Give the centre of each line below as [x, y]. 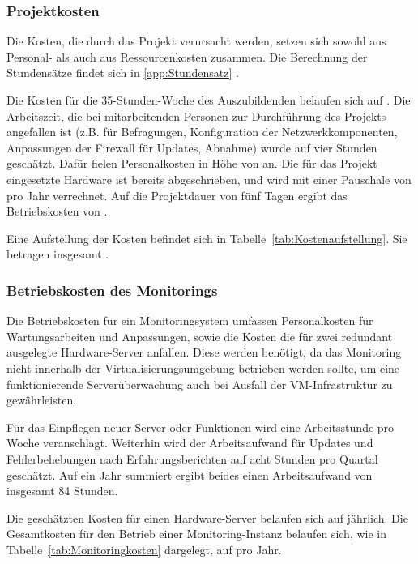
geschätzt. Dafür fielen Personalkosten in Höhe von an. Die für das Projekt [192, 163]
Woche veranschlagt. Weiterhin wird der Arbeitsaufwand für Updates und [190, 443]
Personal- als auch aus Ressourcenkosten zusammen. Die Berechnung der [187, 56]
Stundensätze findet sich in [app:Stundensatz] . [123, 73]
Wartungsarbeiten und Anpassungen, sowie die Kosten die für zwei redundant [200, 336]
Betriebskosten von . [57, 211]
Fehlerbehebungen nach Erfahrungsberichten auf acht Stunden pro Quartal [192, 458]
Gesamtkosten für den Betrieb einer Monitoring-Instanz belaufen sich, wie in [196, 534]
